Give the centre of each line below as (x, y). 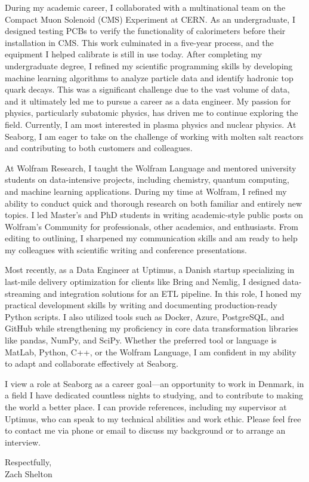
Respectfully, (28, 462)
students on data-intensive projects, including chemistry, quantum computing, (147, 179)
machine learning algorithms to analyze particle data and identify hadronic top (149, 77)
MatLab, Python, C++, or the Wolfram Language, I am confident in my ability (151, 351)
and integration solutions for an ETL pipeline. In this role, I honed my (172, 293)
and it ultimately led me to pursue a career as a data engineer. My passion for (148, 101)
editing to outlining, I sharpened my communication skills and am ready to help (151, 238)
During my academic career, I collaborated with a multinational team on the (145, 7)
